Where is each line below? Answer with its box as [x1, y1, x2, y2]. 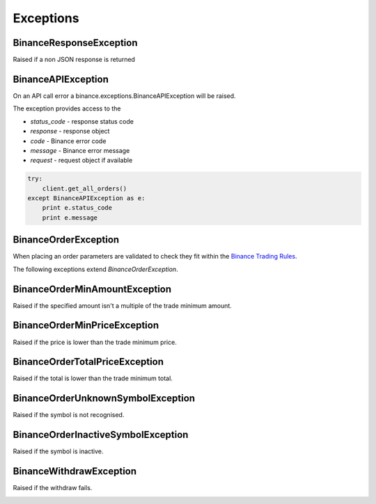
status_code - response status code [30, 117, 134, 125]
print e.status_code [42, 204, 113, 212]
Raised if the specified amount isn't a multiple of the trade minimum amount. [13, 301, 233, 309]
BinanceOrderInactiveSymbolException [13, 429, 189, 441]
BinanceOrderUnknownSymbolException [13, 393, 195, 405]
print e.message [42, 213, 97, 222]
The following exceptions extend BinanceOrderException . [13, 265, 178, 273]
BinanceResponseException [13, 37, 139, 49]
